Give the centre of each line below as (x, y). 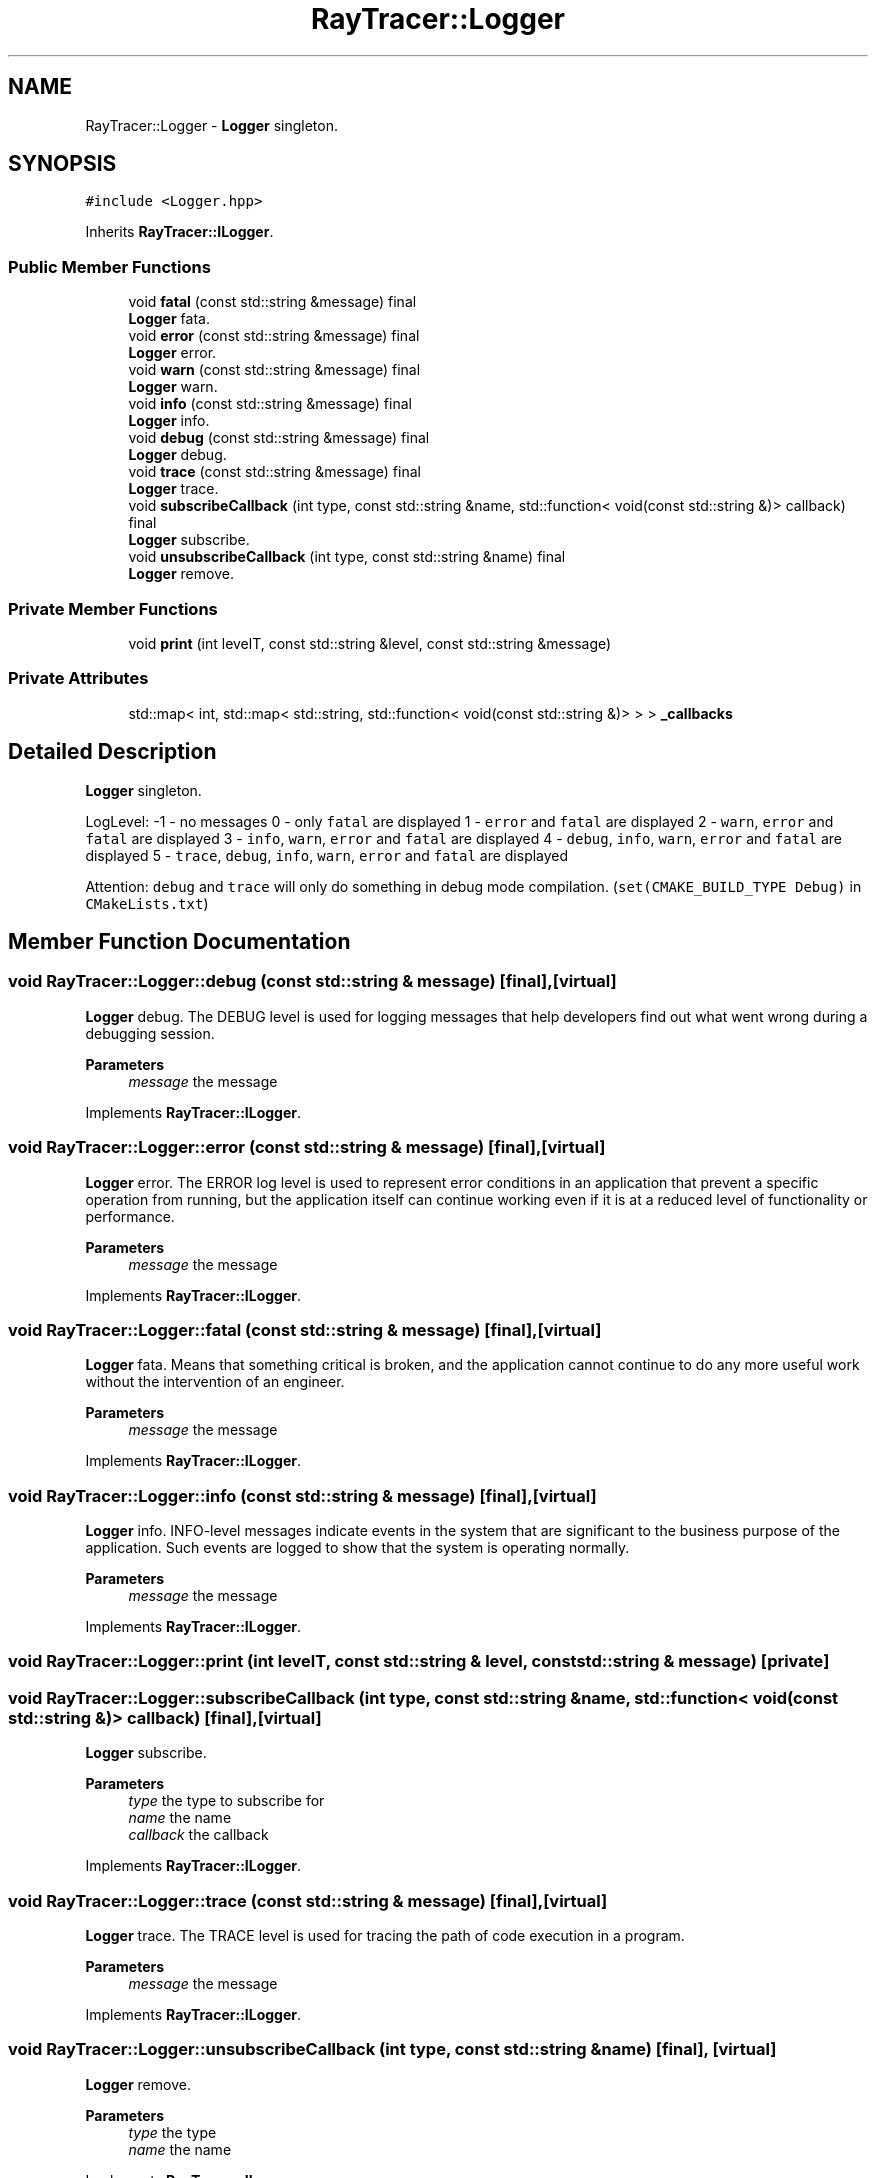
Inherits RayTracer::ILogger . (179, 232)
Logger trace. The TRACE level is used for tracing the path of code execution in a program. (385, 1935)
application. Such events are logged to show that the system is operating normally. (357, 1547)
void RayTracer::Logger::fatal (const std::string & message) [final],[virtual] (305, 1329)
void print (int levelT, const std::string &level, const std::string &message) (370, 643)
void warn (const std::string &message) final (274, 370)
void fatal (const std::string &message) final (272, 302)
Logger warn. (173, 387)
